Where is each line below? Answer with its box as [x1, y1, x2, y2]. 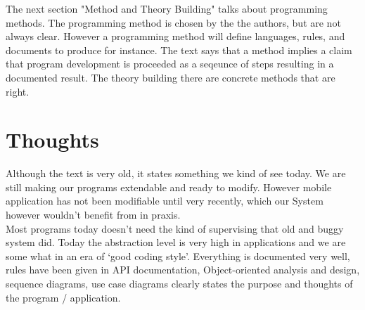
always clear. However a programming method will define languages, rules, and [6, 29, 345, 44]
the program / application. [6, 290, 121, 304]
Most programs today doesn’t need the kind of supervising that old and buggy [6, 221, 344, 235]
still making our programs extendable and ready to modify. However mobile [6, 179, 332, 194]
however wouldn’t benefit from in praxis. [6, 207, 181, 222]
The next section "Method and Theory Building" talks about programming [6, 1, 328, 15]
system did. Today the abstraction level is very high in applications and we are [6, 235, 346, 250]
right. [6, 84, 30, 98]
